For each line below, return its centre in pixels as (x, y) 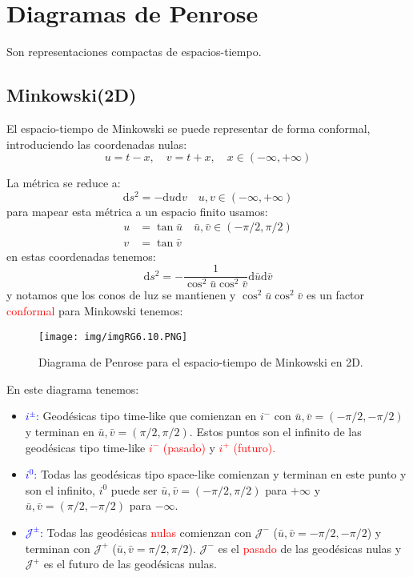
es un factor (335, 295)
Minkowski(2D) (72, 95)
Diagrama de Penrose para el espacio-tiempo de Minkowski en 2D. (201, 362)
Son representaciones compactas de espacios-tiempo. (134, 52)
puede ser (134, 489)
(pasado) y (189, 447)
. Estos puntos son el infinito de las (275, 431)
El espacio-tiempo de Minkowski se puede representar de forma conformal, (188, 128)
